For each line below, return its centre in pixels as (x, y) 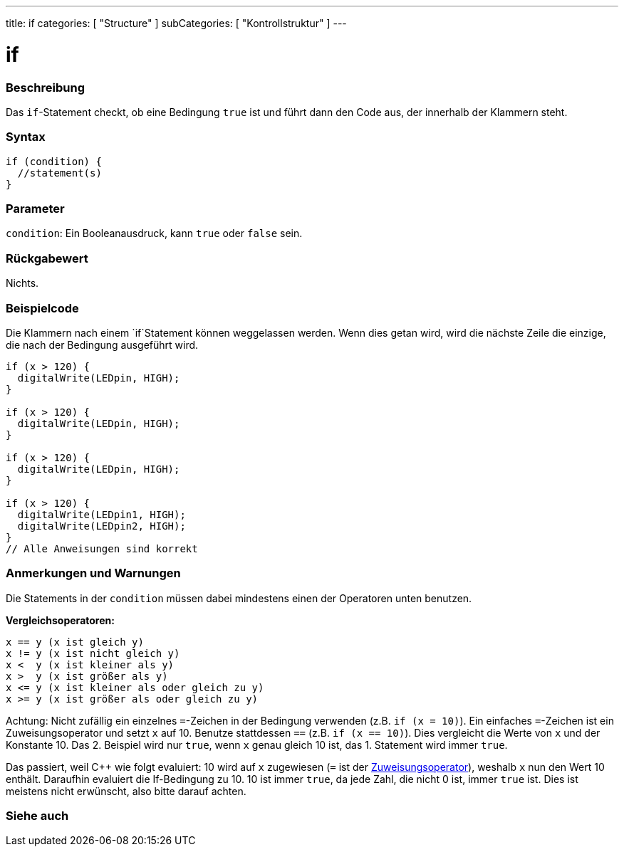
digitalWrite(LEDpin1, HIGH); (102, 514)
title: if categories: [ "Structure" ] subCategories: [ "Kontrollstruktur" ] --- (176, 23)
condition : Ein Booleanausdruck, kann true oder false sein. (154, 233)
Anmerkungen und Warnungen (93, 573)
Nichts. (22, 283)
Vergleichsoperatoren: (60, 620)
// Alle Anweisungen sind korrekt (102, 548)
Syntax (26, 137)
